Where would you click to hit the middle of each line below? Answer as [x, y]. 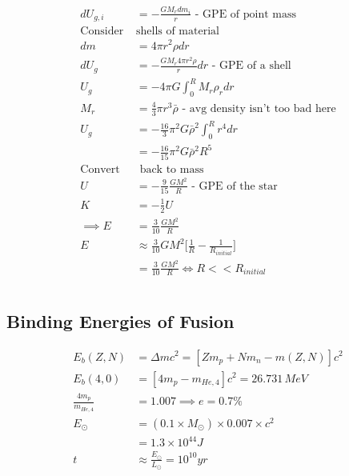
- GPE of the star [235, 186]
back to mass [172, 169]
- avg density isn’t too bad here [259, 108]
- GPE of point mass [246, 14]
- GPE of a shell [251, 66]
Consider [102, 32]
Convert [100, 169]
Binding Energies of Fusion [120, 320]
